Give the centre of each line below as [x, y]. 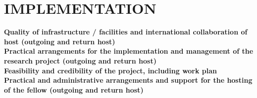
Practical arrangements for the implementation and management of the [129, 51]
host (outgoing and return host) [60, 41]
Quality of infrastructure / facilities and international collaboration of [126, 32]
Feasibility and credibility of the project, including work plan [111, 70]
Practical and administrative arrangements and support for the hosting [128, 80]
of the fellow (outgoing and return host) [74, 89]
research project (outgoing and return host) [80, 60]
